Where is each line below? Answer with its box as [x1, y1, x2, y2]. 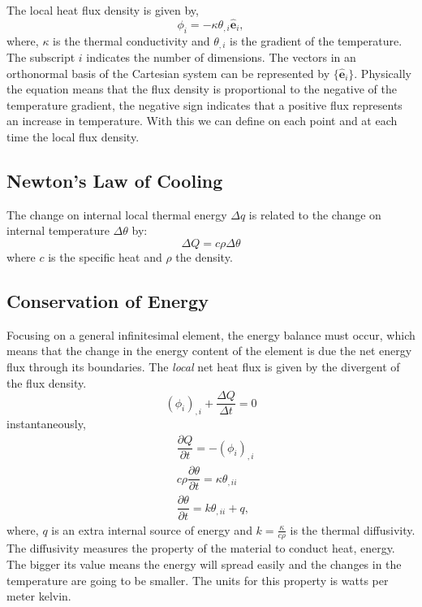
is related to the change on [248, 206, 381, 223]
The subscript [6, 49, 75, 66]
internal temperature [6, 222, 110, 239]
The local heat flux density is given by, [6, 2, 199, 18]
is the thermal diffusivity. [290, 521, 416, 538]
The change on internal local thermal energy [6, 206, 227, 223]
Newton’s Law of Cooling [6, 168, 223, 193]
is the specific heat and [48, 249, 162, 266]
